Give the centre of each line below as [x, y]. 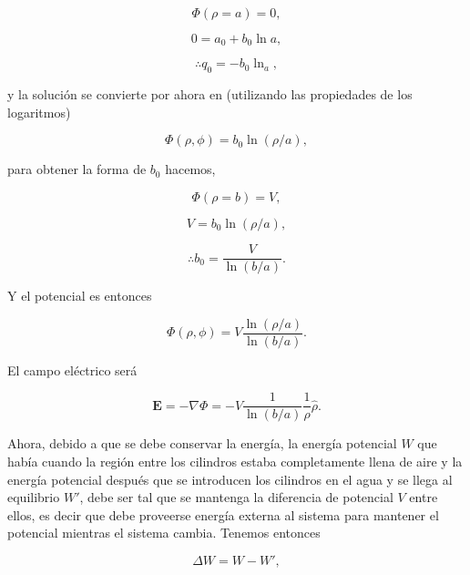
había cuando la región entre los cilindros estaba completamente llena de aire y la [235, 461]
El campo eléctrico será [72, 370]
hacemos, [190, 169]
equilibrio [34, 497]
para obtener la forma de [77, 169]
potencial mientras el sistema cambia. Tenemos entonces [164, 533]
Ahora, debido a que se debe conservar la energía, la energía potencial [202, 443]
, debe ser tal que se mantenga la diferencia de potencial [236, 497]
